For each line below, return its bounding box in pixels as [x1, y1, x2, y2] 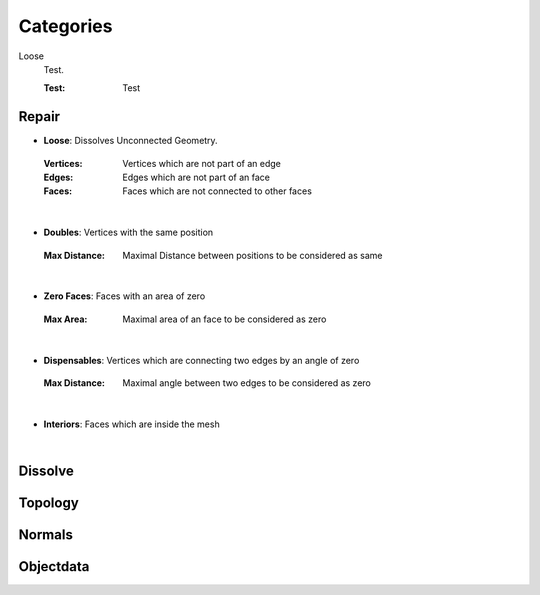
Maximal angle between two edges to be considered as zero [122, 376, 372, 389]
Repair [18, 108, 60, 125]
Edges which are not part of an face [122, 171, 270, 184]
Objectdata [18, 558, 90, 575]
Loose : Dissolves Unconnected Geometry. [43, 135, 219, 147]
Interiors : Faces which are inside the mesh [43, 418, 220, 430]
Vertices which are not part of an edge [122, 157, 282, 169]
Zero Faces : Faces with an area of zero [43, 290, 206, 302]
